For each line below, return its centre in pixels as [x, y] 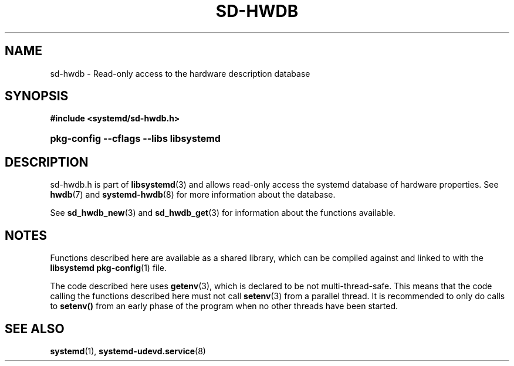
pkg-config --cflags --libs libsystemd [135, 139]
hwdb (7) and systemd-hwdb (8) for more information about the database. [193, 195]
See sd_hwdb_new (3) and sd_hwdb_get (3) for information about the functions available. [223, 213]
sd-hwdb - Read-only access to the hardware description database [180, 73]
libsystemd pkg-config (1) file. [109, 268]
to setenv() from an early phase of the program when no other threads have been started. [224, 306]
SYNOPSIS [37, 96]
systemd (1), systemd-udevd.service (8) [128, 351]
